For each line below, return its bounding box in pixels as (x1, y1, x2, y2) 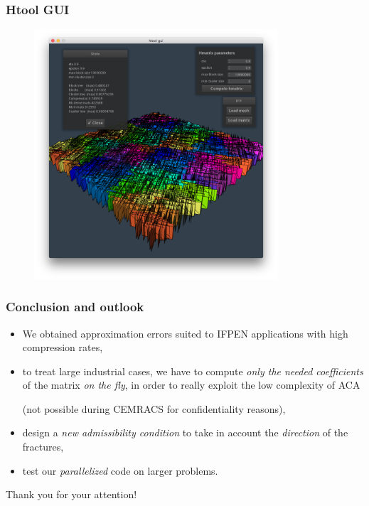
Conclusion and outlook (6, 298, 144, 316)
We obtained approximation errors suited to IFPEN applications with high (22, 325, 348, 340)
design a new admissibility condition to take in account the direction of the (22, 425, 348, 440)
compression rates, (22, 340, 103, 355)
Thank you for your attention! (6, 487, 137, 502)
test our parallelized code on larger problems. (22, 463, 218, 478)
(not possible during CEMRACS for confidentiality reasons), (22, 401, 286, 416)
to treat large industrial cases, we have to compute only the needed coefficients (22, 363, 363, 378)
